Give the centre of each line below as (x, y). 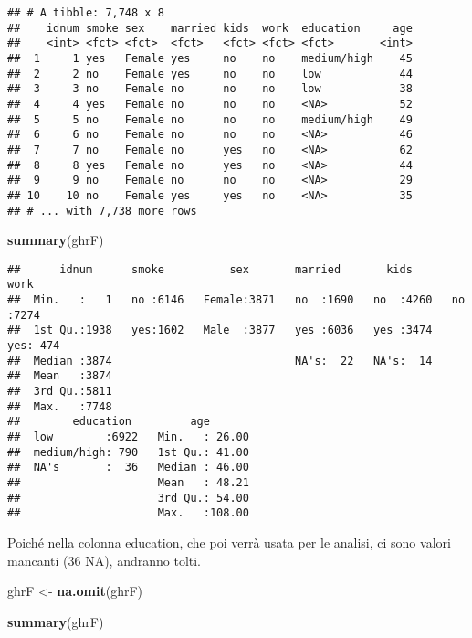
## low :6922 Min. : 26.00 (128, 437)
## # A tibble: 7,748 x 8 (86, 13)
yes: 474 (34, 346)
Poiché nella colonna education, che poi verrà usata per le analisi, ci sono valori (229, 542)
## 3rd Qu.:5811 (60, 392)
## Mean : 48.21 (128, 482)
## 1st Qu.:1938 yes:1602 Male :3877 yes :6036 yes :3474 (220, 330)
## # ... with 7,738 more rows (102, 211)
